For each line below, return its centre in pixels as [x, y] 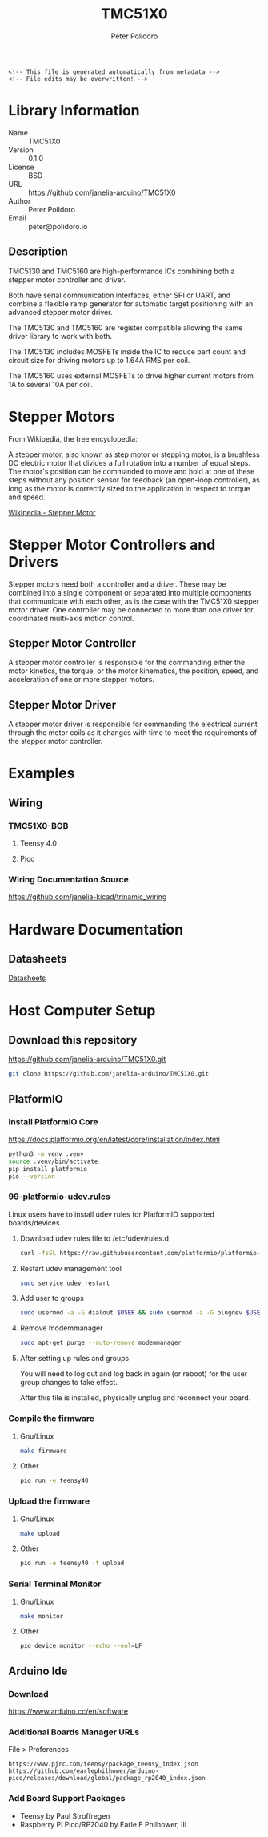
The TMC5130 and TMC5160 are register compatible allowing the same [126, 327]
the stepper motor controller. [56, 741]
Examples [42, 773]
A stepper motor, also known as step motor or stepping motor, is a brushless [134, 454]
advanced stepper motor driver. [60, 312]
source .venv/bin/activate [53, 1161]
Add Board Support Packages [67, 1799]
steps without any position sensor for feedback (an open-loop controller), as [134, 480]
